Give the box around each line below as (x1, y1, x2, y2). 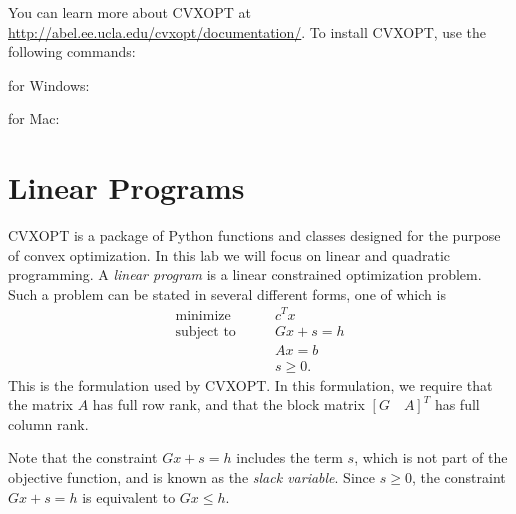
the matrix (8, 394, 73, 415)
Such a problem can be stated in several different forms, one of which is (8, 283, 446, 304)
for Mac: (8, 108, 60, 129)
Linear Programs (8, 167, 245, 208)
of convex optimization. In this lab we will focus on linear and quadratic (8, 244, 451, 265)
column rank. (8, 413, 89, 434)
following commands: (8, 41, 136, 62)
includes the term (236, 447, 343, 468)
